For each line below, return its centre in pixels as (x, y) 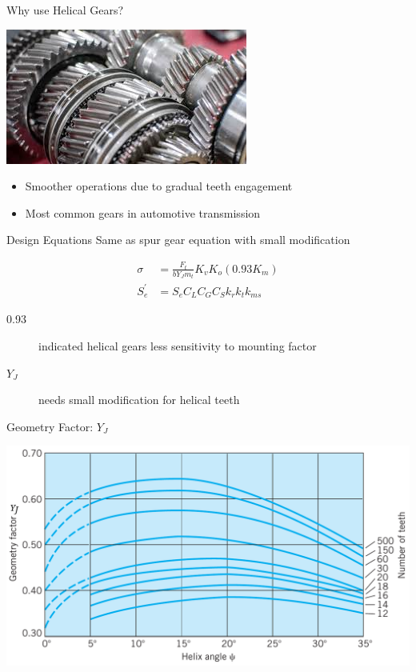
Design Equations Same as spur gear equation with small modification (178, 240)
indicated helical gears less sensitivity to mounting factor (178, 346)
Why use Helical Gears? (65, 10)
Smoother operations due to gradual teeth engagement (159, 186)
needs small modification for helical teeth (139, 400)
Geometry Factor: (50, 426)
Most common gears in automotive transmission (143, 212)
